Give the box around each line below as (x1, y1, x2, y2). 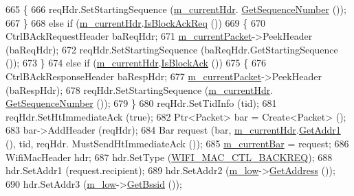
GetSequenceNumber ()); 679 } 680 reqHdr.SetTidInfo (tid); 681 (5, 96, 277, 110)
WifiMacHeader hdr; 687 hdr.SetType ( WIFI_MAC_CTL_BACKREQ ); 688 (5, 149, 333, 164)
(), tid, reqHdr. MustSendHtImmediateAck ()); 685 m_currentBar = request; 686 (5, 136, 349, 150)
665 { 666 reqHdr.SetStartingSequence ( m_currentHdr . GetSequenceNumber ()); (5, 2, 346, 16)
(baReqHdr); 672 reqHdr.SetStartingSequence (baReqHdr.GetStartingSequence (5, 42, 338, 56)
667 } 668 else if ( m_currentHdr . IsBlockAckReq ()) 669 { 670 (5, 15, 265, 29)
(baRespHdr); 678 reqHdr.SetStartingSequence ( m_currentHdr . (5, 82, 274, 97)
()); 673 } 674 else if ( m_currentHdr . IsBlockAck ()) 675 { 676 (5, 56, 266, 70)
